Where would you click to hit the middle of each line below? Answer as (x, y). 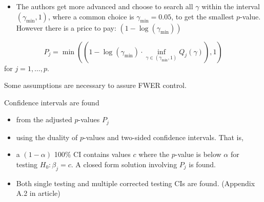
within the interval (231, 6)
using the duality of (47, 137)
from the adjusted (44, 119)
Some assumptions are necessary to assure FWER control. (95, 85)
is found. (202, 164)
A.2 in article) (38, 193)
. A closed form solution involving (124, 164)
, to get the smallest (203, 16)
